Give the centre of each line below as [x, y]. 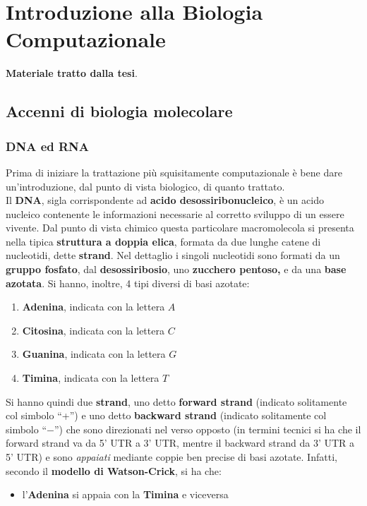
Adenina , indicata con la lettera [94, 307]
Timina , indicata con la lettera [91, 378]
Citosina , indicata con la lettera [93, 330]
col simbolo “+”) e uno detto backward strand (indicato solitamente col [166, 415]
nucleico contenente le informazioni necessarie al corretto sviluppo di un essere [175, 213]
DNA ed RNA [48, 146]
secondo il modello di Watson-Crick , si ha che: [114, 470]
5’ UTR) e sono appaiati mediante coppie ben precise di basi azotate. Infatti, [172, 457]
